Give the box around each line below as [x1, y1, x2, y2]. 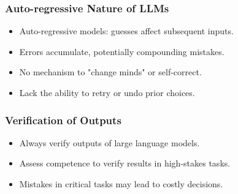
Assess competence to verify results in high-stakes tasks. [19, 157, 231, 170]
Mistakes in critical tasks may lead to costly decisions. [19, 177, 223, 190]
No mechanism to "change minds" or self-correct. [19, 65, 202, 78]
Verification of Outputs [5, 112, 121, 127]
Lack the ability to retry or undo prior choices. [19, 86, 195, 99]
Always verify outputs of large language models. [19, 136, 200, 149]
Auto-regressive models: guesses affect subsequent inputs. [19, 24, 234, 37]
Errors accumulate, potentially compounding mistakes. [19, 45, 225, 58]
